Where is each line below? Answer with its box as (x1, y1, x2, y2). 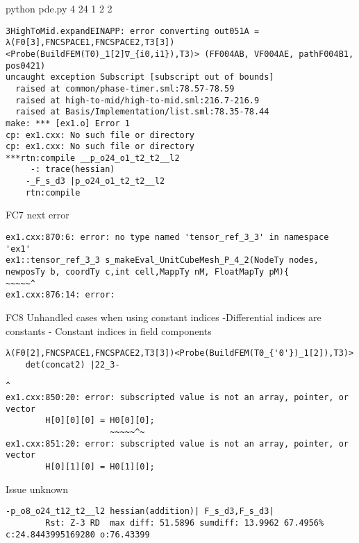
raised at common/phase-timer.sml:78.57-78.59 (15, 83, 235, 94)
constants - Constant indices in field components (6, 323, 212, 338)
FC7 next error (6, 207, 69, 222)
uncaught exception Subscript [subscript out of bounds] (6, 72, 274, 83)
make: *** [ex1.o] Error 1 (6, 118, 130, 128)
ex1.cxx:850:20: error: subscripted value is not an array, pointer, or (6, 393, 349, 403)
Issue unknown (6, 481, 68, 496)
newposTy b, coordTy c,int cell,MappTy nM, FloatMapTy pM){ (6, 267, 290, 277)
